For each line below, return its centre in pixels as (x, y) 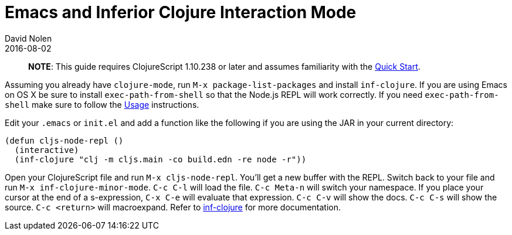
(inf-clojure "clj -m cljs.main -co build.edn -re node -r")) (160, 159)
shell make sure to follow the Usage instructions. (102, 104)
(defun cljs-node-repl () (64, 140)
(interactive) (47, 150)
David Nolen (28, 38)
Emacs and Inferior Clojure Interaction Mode (181, 12)
